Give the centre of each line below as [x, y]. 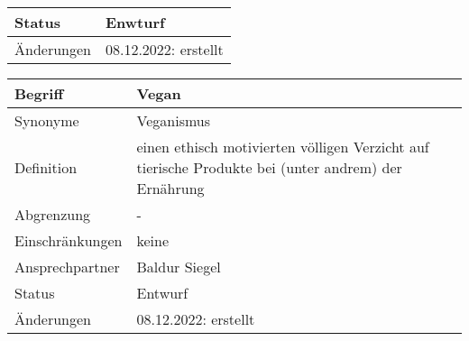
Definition [46, 167]
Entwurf [162, 293]
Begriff [39, 93]
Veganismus [174, 120]
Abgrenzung [53, 214]
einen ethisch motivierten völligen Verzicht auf [283, 147]
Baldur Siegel [179, 267]
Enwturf [135, 22]
